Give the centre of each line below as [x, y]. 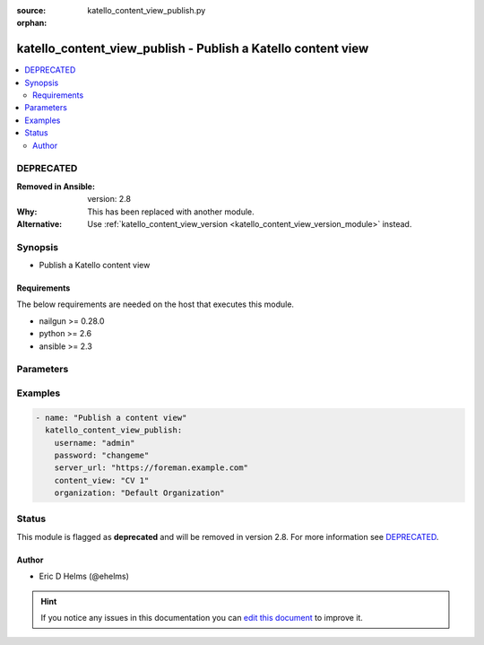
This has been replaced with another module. [171, 212]
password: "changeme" [102, 455]
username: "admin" [95, 443]
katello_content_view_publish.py [147, 10]
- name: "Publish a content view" [111, 418]
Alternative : [39, 223]
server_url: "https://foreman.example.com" [151, 468]
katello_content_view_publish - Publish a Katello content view [193, 49]
